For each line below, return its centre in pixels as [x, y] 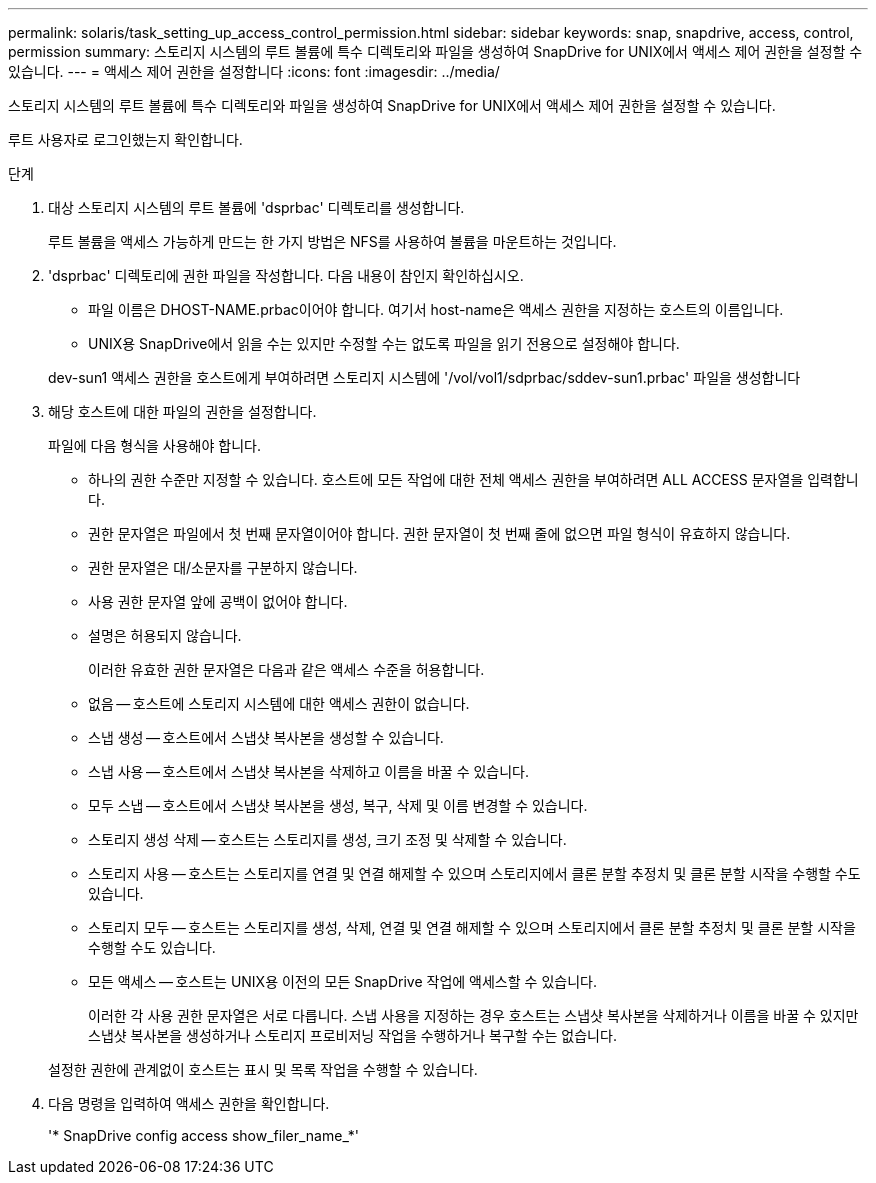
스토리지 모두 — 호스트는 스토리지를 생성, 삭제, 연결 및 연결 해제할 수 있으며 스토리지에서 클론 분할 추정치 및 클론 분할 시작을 [472, 927]
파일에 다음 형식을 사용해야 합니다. [154, 445]
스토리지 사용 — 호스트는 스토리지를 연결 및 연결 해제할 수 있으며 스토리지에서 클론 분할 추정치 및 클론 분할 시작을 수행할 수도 [474, 873]
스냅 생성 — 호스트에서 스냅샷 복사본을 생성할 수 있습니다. [266, 737]
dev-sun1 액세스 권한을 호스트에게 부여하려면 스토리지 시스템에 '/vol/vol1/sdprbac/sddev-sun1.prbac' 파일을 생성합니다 [424, 377]
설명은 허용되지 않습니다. [165, 635]
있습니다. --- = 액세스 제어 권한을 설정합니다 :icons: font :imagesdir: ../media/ [254, 71]
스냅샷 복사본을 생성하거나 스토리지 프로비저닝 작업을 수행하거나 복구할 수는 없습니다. [352, 1035]
